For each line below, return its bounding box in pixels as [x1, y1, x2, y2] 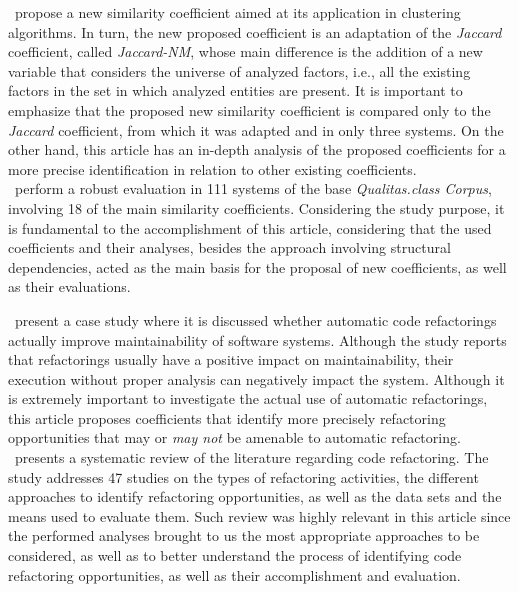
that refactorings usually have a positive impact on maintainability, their [8, 349, 454, 370]
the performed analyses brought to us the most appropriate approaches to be [8, 525, 480, 546]
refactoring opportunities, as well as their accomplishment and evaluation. [8, 564, 461, 585]
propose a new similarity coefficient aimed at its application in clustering [14, 2, 461, 22]
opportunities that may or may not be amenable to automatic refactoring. [8, 427, 461, 448]
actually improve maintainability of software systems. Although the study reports [8, 329, 507, 350]
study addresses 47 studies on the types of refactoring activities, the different [8, 466, 479, 487]
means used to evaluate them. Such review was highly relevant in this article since [8, 505, 511, 526]
